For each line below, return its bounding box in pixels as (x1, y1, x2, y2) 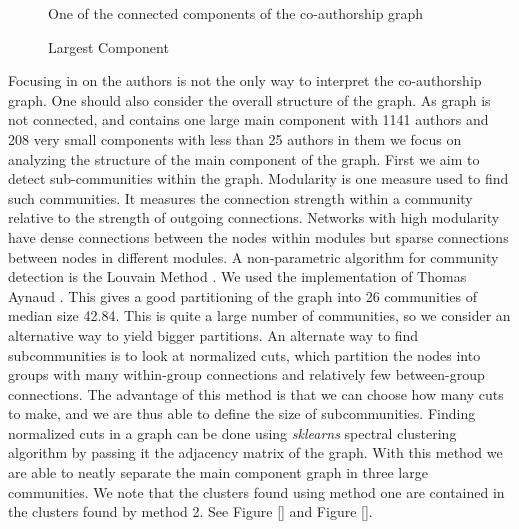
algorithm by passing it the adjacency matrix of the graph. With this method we (8, 442, 503, 463)
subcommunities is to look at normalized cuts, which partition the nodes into (8, 344, 481, 365)
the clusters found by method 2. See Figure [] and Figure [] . (8, 501, 373, 522)
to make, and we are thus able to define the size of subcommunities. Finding (8, 403, 476, 424)
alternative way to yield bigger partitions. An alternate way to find (8, 324, 419, 345)
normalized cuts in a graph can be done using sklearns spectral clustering (8, 422, 457, 443)
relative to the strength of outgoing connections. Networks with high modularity (8, 207, 500, 228)
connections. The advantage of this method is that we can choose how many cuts (8, 383, 504, 404)
